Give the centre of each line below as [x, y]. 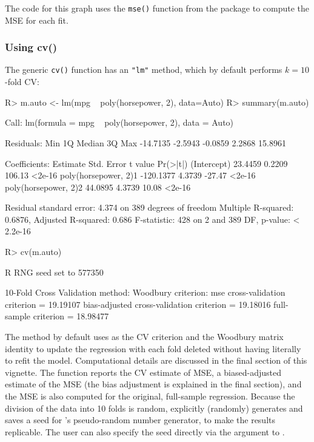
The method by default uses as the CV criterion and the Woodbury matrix [144, 337]
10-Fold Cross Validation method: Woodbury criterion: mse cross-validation [145, 292]
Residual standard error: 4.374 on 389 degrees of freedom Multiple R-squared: [149, 207]
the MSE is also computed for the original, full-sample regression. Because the [150, 396]
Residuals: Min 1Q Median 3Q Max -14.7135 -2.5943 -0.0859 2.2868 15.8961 [145, 142]
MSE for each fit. [37, 20]
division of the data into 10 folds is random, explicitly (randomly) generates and [154, 408]
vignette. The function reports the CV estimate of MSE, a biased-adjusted [143, 372]
